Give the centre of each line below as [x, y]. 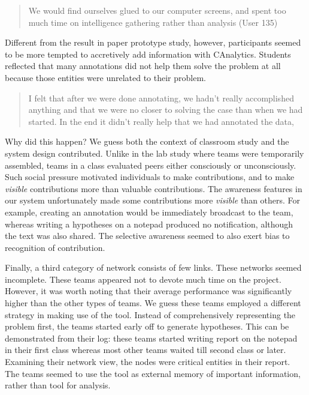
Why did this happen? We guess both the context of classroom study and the [147, 141]
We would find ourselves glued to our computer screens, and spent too [157, 10]
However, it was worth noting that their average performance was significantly [149, 291]
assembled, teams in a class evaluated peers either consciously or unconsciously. [151, 165]
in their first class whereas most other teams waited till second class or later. [146, 350]
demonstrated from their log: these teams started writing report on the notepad [151, 338]
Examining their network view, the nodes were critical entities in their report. [148, 362]
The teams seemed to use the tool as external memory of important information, [153, 373]
